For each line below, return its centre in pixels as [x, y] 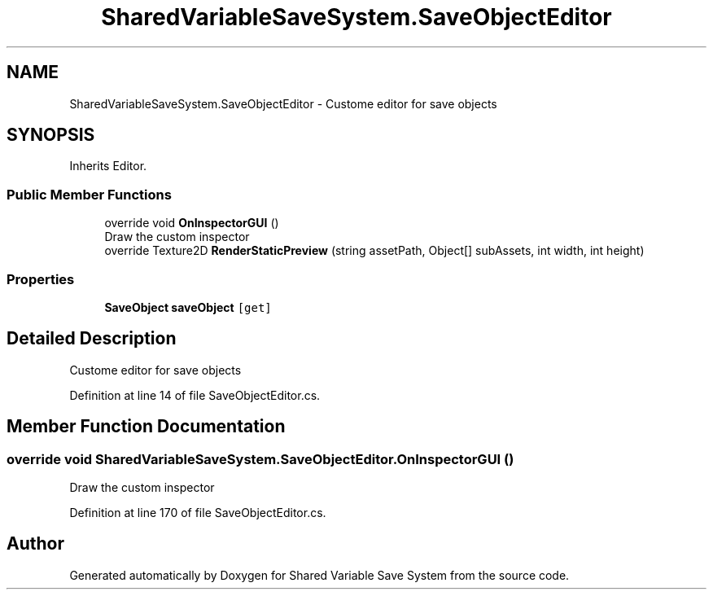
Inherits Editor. [108, 166]
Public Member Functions [89, 194]
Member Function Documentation [146, 427]
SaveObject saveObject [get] [188, 307]
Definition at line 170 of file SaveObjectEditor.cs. [198, 513]
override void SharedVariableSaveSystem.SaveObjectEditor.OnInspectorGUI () [260, 459]
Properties [41, 279]
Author [35, 544]
